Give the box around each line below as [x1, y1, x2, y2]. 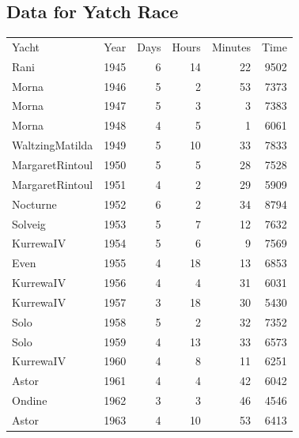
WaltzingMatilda [12, 137, 93, 153]
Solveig [12, 215, 46, 232]
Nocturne [12, 195, 57, 212]
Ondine [12, 392, 47, 409]
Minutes [211, 38, 251, 55]
